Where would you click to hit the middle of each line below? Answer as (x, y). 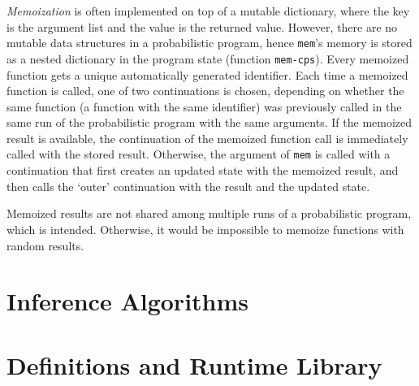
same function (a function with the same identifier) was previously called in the (204, 106)
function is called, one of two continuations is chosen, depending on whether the (205, 91)
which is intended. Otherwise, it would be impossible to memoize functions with (205, 229)
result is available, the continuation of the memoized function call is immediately (207, 138)
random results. (45, 245)
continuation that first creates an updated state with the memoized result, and (203, 170)
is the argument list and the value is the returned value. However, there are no (202, 26)
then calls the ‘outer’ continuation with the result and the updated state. (188, 186)
